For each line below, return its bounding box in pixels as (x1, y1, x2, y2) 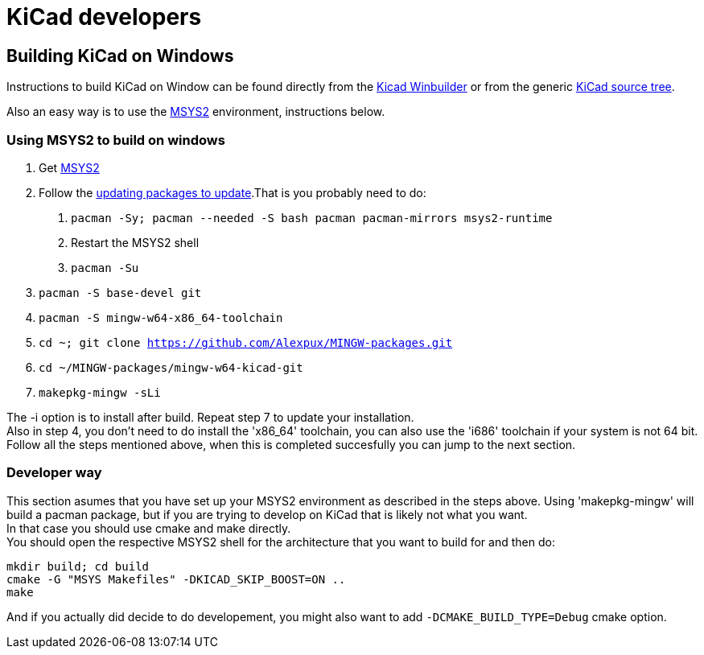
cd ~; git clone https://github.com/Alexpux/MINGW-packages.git (39, 336, 453, 349)
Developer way (6, 464, 102, 481)
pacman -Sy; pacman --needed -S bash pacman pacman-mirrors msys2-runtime (71, 211, 553, 225)
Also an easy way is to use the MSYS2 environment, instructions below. (6, 105, 385, 119)
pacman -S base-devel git (39, 286, 202, 299)
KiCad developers (6, 3, 202, 31)
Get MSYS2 (39, 160, 100, 175)
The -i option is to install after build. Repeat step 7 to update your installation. (6, 410, 414, 424)
